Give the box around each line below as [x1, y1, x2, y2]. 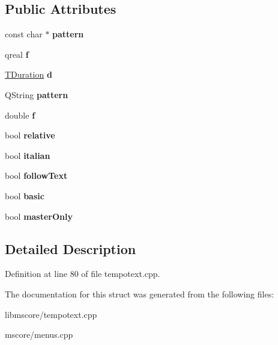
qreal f [5, 48, 29, 60]
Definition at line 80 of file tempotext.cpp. [5, 267, 160, 280]
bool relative [5, 129, 55, 141]
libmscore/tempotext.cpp [5, 308, 97, 320]
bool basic [5, 189, 44, 202]
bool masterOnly [5, 210, 73, 222]
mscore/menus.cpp [5, 328, 73, 341]
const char [5, 28, 43, 40]
